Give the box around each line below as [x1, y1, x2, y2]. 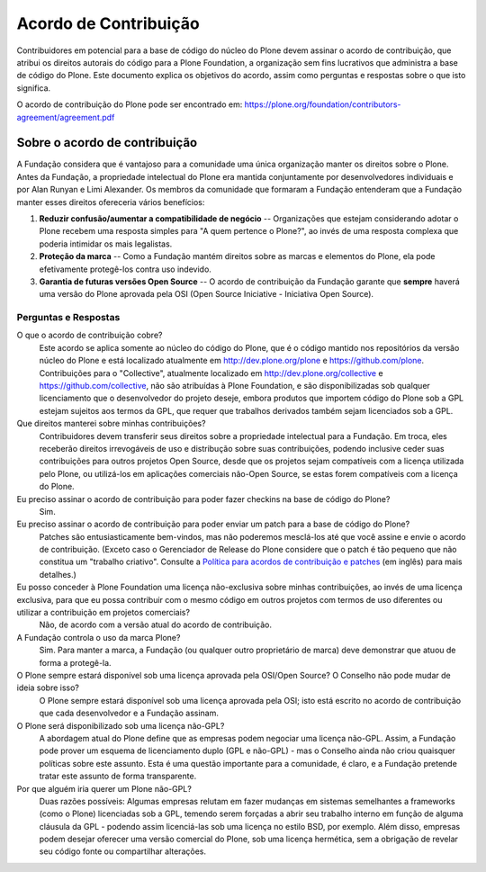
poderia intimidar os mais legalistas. [39, 238, 173, 249]
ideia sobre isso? [16, 682, 80, 693]
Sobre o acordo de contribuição [16, 135, 198, 150]
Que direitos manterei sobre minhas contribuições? [16, 418, 206, 429]
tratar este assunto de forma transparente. [39, 770, 197, 782]
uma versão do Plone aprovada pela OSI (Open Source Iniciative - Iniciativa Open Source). [39, 289, 373, 300]
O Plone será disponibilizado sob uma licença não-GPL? [16, 720, 225, 731]
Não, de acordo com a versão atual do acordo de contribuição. [39, 619, 273, 630]
